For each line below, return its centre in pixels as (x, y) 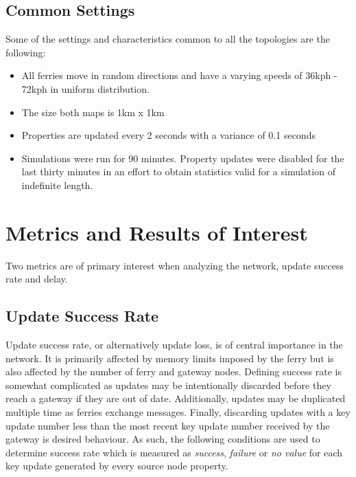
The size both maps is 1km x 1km (93, 112)
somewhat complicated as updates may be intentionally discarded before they (168, 385)
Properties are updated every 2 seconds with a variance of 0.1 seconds (168, 135)
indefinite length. (57, 185)
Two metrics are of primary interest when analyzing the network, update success (175, 265)
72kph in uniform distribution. (85, 88)
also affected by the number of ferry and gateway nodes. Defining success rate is (174, 371)
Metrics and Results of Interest (157, 232)
